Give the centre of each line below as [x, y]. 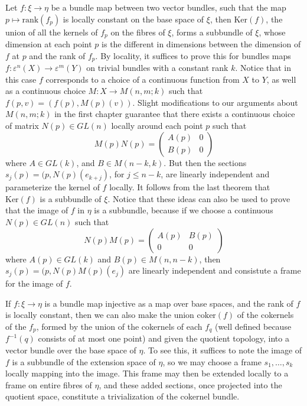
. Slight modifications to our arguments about [215, 102]
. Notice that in [263, 68]
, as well [281, 79]
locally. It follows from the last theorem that [190, 187]
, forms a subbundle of [212, 32]
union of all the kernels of [52, 32]
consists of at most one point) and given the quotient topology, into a [164, 338]
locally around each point [157, 126]
